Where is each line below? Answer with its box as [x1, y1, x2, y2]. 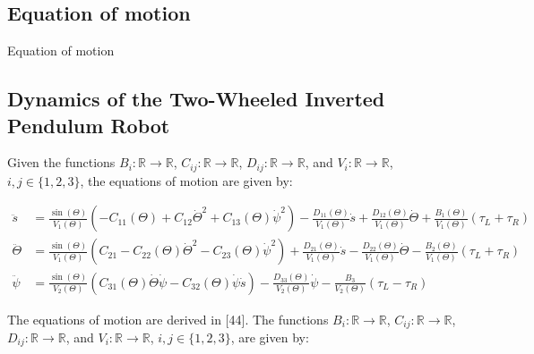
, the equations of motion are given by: [80, 171, 293, 190]
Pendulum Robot [7, 111, 170, 139]
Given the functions [7, 153, 116, 172]
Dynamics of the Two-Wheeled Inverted [7, 85, 385, 113]
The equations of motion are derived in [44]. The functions [7, 309, 329, 328]
